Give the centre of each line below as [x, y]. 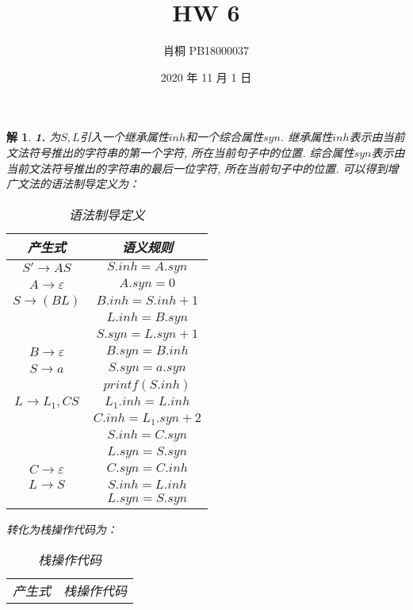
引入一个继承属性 [124, 137]
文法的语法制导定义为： [78, 184]
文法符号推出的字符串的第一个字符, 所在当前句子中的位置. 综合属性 [180, 152]
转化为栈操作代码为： [62, 529]
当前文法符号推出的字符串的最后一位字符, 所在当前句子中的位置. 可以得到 [197, 168]
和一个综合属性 [224, 137]
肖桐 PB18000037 [206, 50]
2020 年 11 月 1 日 [206, 77]
